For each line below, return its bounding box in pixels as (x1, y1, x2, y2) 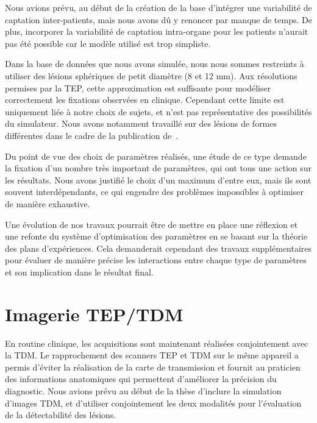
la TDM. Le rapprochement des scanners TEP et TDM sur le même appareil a (5, 349, 299, 361)
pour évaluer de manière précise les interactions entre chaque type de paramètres (5, 254, 307, 266)
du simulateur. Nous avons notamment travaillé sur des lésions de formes (5, 117, 277, 130)
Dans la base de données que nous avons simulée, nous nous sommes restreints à (5, 57, 304, 70)
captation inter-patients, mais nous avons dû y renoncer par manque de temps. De (5, 13, 312, 26)
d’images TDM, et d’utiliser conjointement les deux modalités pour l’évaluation (5, 396, 302, 409)
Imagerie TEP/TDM (5, 301, 183, 326)
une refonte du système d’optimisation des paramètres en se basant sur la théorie (5, 230, 308, 243)
